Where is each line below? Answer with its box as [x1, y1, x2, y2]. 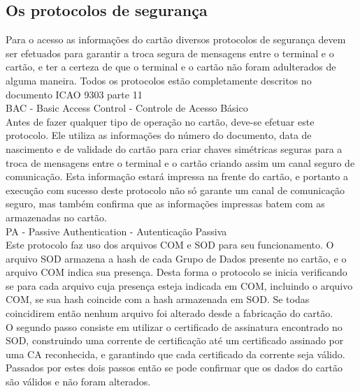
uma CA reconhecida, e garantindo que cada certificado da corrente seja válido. [6, 346, 345, 361]
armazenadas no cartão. [6, 209, 107, 224]
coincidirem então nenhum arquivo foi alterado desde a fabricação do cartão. [6, 306, 333, 320]
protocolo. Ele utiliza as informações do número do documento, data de [6, 128, 312, 142]
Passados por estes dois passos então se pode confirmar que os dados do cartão [6, 360, 343, 375]
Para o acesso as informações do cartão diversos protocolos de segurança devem [6, 32, 346, 47]
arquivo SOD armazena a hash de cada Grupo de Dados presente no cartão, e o [6, 251, 347, 265]
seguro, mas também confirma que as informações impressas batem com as [6, 196, 325, 211]
